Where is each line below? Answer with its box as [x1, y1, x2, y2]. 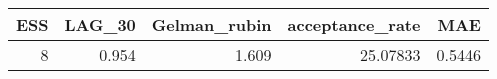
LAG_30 [64, 13, 136, 36]
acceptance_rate [287, 13, 421, 36]
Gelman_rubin [151, 13, 272, 36]
